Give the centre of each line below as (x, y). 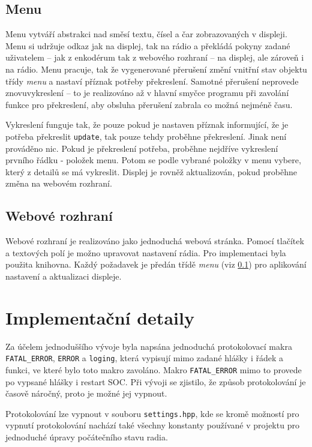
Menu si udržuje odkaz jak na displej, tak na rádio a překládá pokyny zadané (148, 45)
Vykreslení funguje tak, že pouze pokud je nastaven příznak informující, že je (147, 124)
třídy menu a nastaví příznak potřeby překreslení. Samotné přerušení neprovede (152, 81)
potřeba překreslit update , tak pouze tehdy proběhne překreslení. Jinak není (146, 136)
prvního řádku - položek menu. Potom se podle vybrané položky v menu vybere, (153, 160)
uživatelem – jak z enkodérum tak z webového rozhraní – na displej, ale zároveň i (155, 57)
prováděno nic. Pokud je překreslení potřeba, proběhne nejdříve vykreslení (142, 148)
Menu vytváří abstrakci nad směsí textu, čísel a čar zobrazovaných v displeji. (146, 34)
